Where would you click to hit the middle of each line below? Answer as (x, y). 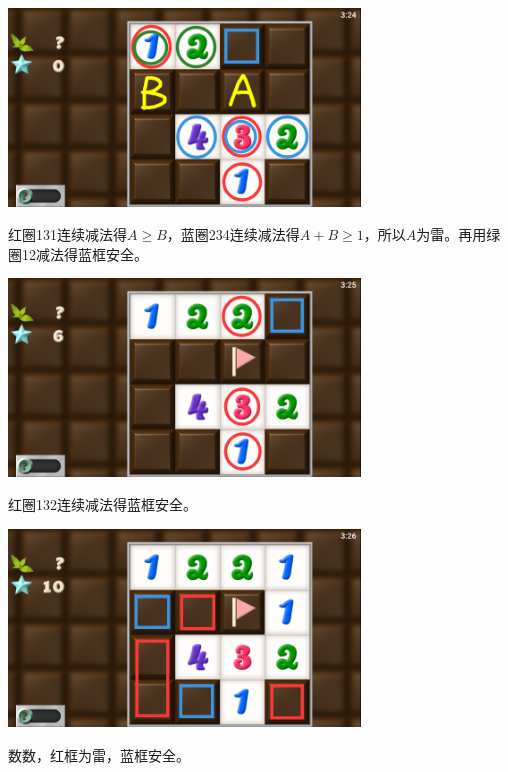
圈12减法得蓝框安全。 (78, 253)
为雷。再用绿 (458, 234)
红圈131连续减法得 (67, 234)
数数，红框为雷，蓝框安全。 (99, 754)
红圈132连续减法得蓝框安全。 (102, 504)
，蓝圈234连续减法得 (233, 234)
